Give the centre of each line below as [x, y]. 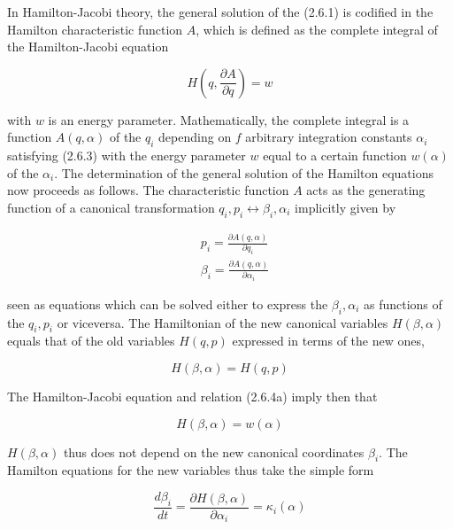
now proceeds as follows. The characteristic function [148, 190]
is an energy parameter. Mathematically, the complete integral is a [229, 119]
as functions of [403, 303]
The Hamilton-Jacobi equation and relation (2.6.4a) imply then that [192, 396]
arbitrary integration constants [329, 137]
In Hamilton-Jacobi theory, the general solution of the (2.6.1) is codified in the [220, 12]
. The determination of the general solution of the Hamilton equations [244, 172]
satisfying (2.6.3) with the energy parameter [127, 156]
